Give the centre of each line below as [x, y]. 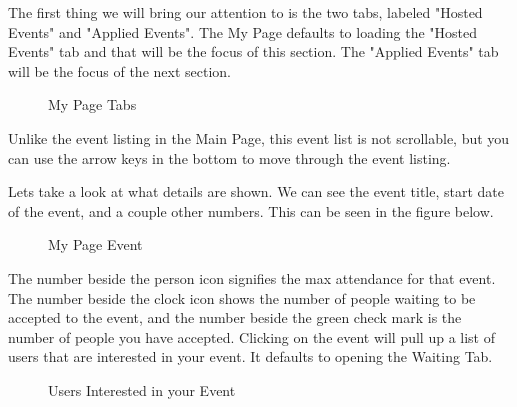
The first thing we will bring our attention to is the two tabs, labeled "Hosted [245, 12]
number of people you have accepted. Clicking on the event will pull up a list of [252, 336]
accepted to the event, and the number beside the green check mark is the [235, 317]
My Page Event [95, 244]
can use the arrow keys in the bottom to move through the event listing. [229, 157]
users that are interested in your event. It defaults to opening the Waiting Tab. [250, 356]
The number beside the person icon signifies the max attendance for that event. [252, 277]
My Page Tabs [92, 104]
